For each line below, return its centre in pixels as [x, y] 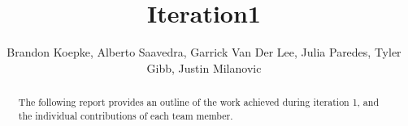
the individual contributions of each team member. [126, 115]
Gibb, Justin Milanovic [204, 67]
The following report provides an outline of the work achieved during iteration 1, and [199, 102]
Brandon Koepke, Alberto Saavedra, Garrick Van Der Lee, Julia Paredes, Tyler [204, 52]
